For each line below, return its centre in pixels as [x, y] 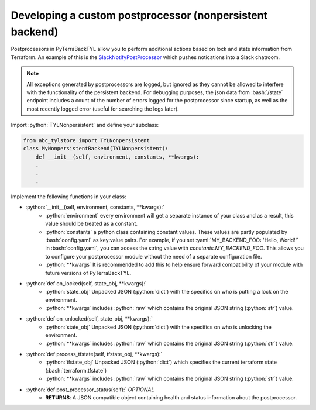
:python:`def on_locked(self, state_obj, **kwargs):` [86, 283]
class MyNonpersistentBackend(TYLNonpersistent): [96, 149]
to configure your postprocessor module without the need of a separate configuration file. [154, 256]
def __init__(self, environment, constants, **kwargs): [117, 157]
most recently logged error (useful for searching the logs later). [103, 109]
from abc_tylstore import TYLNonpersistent [87, 141]
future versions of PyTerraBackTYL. [88, 273]
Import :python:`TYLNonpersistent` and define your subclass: [85, 125]
